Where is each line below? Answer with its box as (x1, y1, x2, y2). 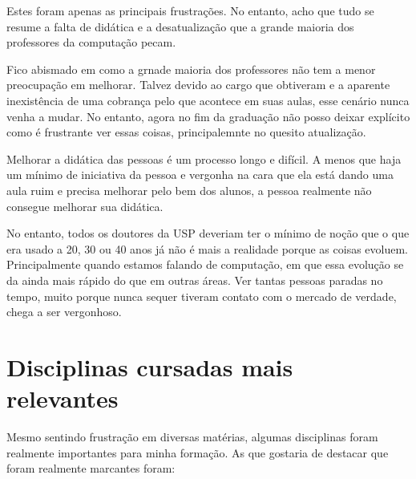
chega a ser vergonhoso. (6, 303, 122, 320)
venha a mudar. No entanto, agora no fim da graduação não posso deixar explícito (6, 108, 410, 124)
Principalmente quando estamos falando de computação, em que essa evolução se (6, 256, 404, 273)
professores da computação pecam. (6, 34, 176, 51)
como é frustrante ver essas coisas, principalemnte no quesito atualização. (6, 124, 366, 140)
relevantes (6, 382, 119, 415)
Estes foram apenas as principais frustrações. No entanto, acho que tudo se (6, 2, 374, 18)
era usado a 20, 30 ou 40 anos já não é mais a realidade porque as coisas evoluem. (6, 240, 409, 257)
